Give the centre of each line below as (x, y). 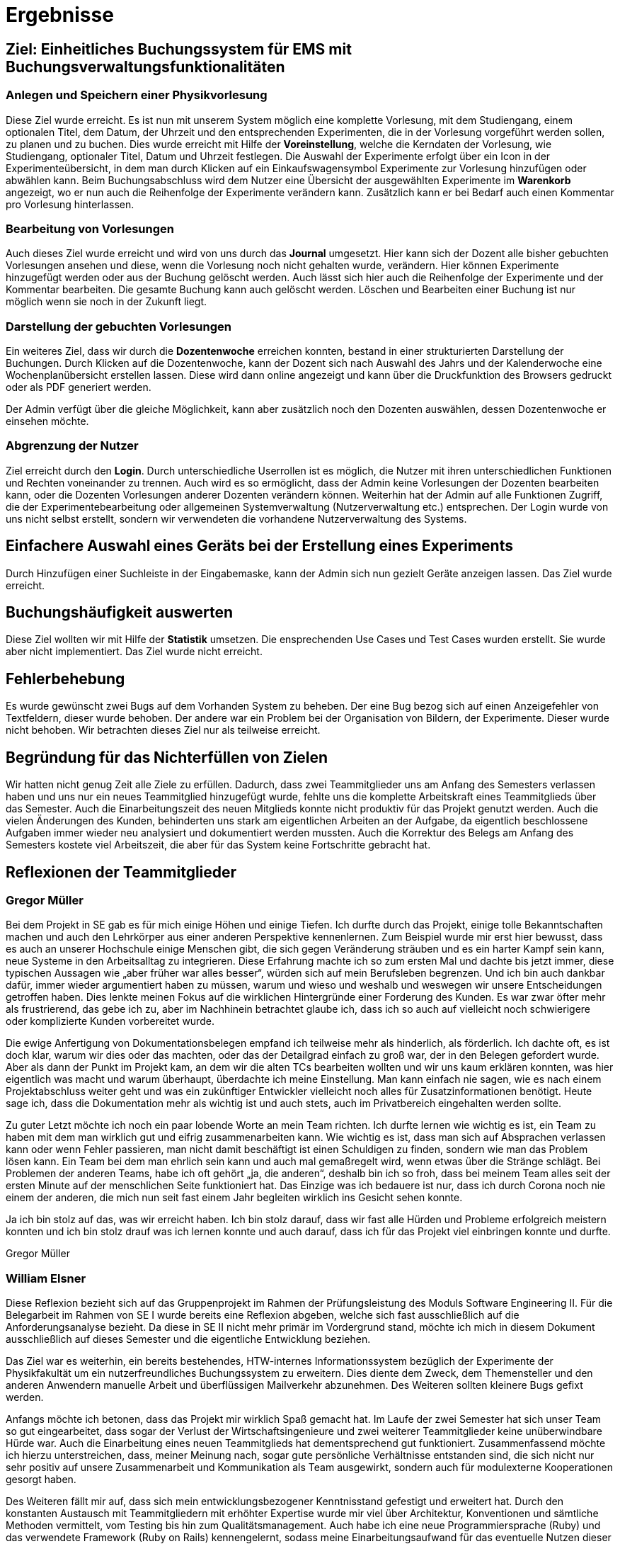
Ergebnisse (60, 15)
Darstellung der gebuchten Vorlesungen (119, 326)
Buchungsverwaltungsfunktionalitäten (145, 67)
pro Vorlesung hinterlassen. (70, 204)
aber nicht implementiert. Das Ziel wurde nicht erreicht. (134, 652)
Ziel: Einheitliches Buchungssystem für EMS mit (179, 49)
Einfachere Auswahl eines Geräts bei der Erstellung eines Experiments (259, 546)
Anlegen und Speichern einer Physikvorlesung (137, 95)
